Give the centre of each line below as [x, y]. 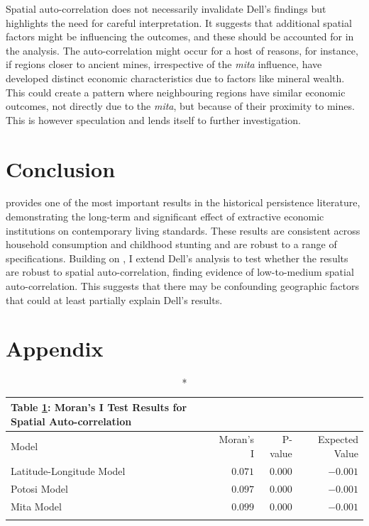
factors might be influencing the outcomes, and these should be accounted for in [180, 37]
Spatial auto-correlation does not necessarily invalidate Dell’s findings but [166, 9]
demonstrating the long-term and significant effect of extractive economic [165, 217]
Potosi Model [39, 488]
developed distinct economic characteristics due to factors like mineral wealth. [175, 78]
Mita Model [36, 506]
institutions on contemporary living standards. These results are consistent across [183, 230]
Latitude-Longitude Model [68, 470]
